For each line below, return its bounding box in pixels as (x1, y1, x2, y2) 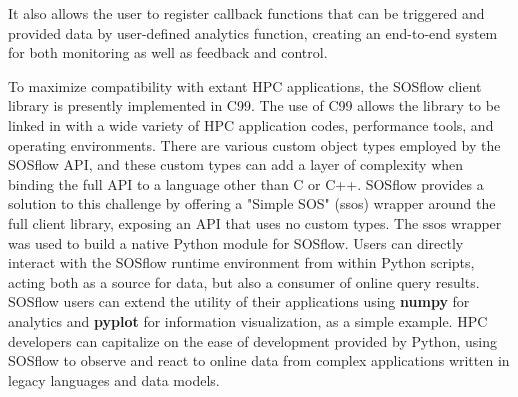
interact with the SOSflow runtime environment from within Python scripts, (8, 252, 475, 273)
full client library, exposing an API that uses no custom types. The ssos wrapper (8, 212, 502, 233)
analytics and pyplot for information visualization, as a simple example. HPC (8, 310, 488, 331)
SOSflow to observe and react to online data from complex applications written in (8, 350, 510, 371)
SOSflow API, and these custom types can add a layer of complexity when (8, 154, 464, 175)
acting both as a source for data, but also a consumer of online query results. (8, 271, 480, 292)
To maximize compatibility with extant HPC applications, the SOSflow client (8, 75, 482, 96)
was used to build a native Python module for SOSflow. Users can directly (8, 232, 464, 253)
